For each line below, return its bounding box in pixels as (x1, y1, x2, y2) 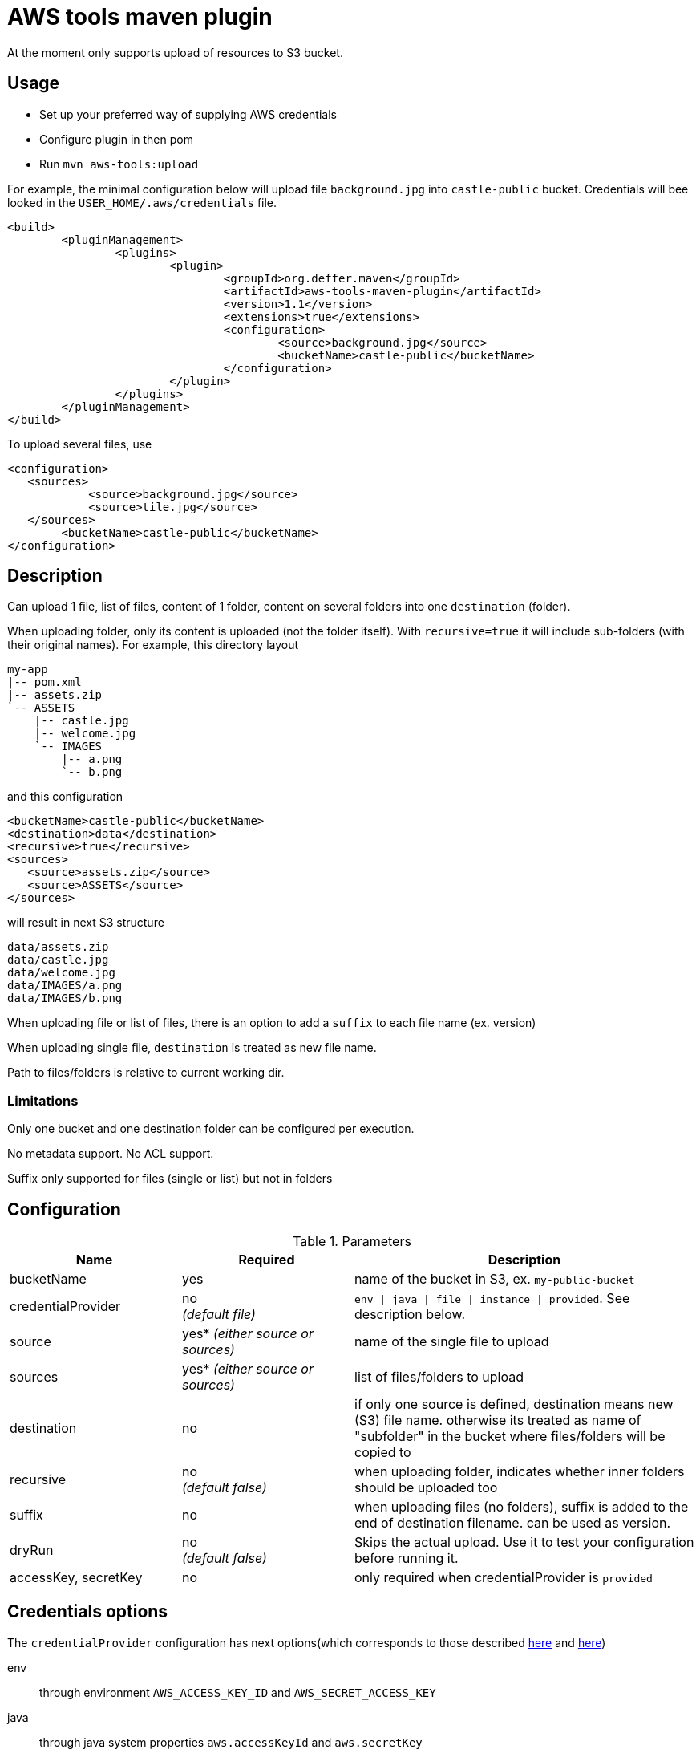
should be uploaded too (354, 1479, 498, 1496)
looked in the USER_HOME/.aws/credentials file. (7, 195, 277, 209)
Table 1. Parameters (293, 1233, 411, 1250)
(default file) (182, 1306, 256, 1323)
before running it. (354, 1550, 459, 1567)
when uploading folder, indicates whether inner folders (354, 1463, 685, 1480)
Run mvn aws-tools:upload (39, 156, 199, 171)
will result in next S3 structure (7, 915, 164, 930)
